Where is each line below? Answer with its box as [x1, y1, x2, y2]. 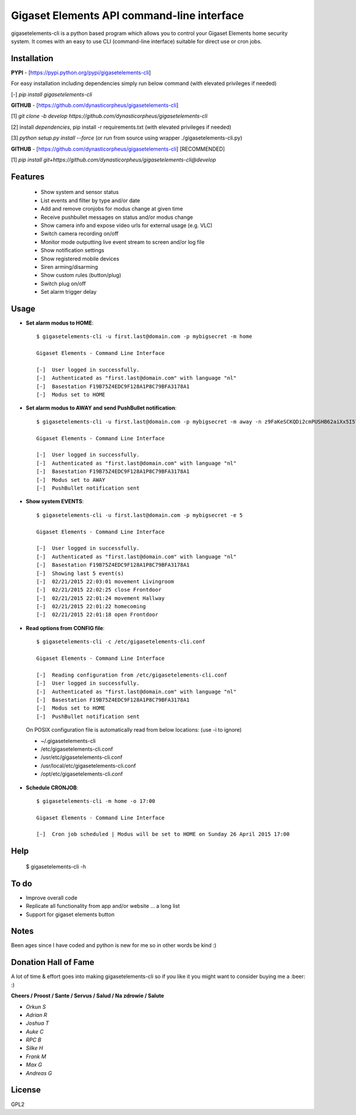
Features [11, 171, 44, 182]
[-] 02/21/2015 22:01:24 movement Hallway [36, 595, 165, 602]
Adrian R [26, 1011, 47, 1018]
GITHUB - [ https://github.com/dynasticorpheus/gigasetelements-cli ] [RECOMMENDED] [11, 145, 225, 153]
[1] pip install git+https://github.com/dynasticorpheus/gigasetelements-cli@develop [11, 156, 217, 163]
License [11, 1085, 41, 1095]
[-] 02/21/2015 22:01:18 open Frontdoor [36, 611, 158, 618]
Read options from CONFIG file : [26, 624, 105, 631]
